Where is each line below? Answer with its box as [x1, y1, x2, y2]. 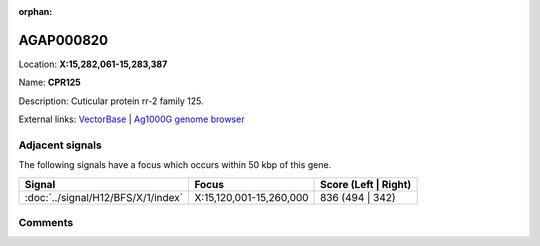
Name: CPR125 [18, 76, 81, 89]
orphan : [18, 6, 53, 17]
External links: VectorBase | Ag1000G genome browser [18, 113, 245, 125]
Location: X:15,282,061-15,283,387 [18, 58, 168, 70]
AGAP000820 [18, 31, 109, 49]
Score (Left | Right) [320, 177, 412, 191]
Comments [18, 215, 74, 229]
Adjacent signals [18, 138, 102, 152]
